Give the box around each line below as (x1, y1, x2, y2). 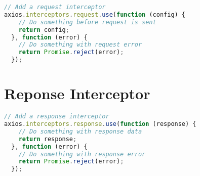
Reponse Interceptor (4, 83, 150, 104)
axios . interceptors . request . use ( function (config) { (4, 11, 186, 18)
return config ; (18, 26, 69, 33)
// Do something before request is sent (18, 18, 156, 26)
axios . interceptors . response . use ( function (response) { (4, 120, 196, 127)
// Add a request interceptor (4, 4, 106, 11)
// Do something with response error (18, 150, 146, 158)
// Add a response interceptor (4, 113, 109, 120)
